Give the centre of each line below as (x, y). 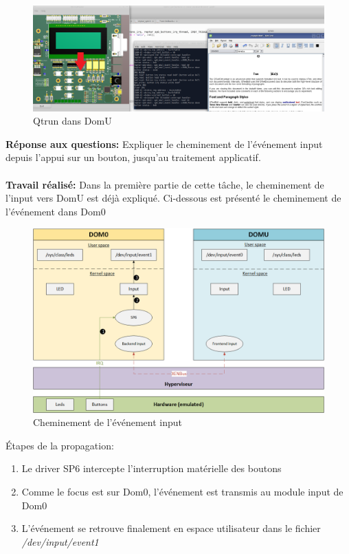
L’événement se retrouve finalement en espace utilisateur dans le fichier (171, 528)
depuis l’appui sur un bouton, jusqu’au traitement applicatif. (133, 157)
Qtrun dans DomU (72, 121)
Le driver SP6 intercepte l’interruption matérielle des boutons (151, 468)
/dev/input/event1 (60, 541)
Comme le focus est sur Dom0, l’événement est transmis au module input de (182, 492)
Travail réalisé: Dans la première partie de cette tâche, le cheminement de (165, 184)
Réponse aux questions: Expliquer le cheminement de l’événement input (164, 143)
